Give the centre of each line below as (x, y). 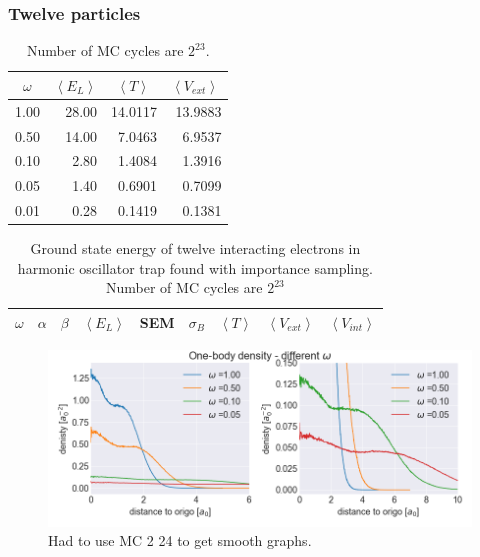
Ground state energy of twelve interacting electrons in (195, 248)
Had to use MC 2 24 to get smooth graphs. (180, 540)
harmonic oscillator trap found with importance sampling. (195, 267)
